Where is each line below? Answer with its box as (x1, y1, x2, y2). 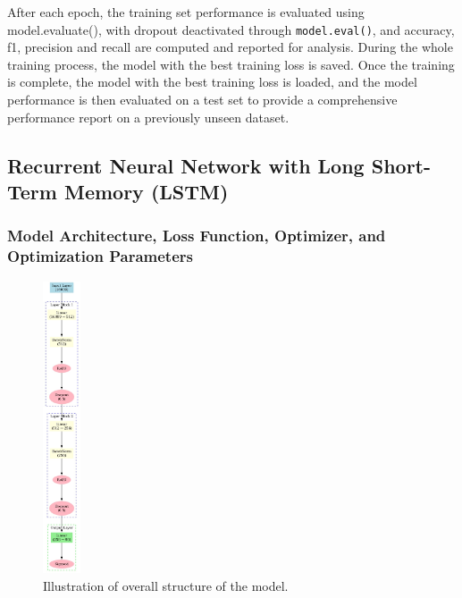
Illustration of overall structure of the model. (43, 576, 289, 594)
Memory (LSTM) (63, 178, 229, 205)
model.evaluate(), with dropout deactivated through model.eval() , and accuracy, (7, 20, 455, 38)
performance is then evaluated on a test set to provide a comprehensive (7, 90, 398, 109)
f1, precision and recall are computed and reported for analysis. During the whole (7, 38, 453, 56)
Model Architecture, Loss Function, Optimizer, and (7, 224, 386, 247)
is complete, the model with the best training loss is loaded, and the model (7, 72, 417, 91)
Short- (371, 151, 432, 179)
